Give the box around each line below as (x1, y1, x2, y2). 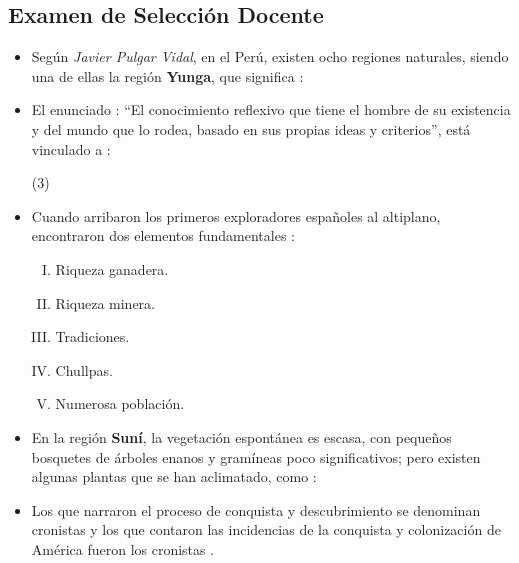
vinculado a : (31, 138, 111, 159)
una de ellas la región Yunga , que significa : (31, 65, 304, 86)
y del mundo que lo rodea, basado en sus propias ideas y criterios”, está (31, 118, 471, 139)
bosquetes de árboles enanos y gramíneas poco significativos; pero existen (31, 446, 481, 467)
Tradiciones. (55, 326, 130, 347)
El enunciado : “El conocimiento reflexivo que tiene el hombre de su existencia (31, 99, 511, 120)
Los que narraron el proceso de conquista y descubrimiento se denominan (31, 499, 481, 520)
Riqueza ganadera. (55, 258, 169, 279)
